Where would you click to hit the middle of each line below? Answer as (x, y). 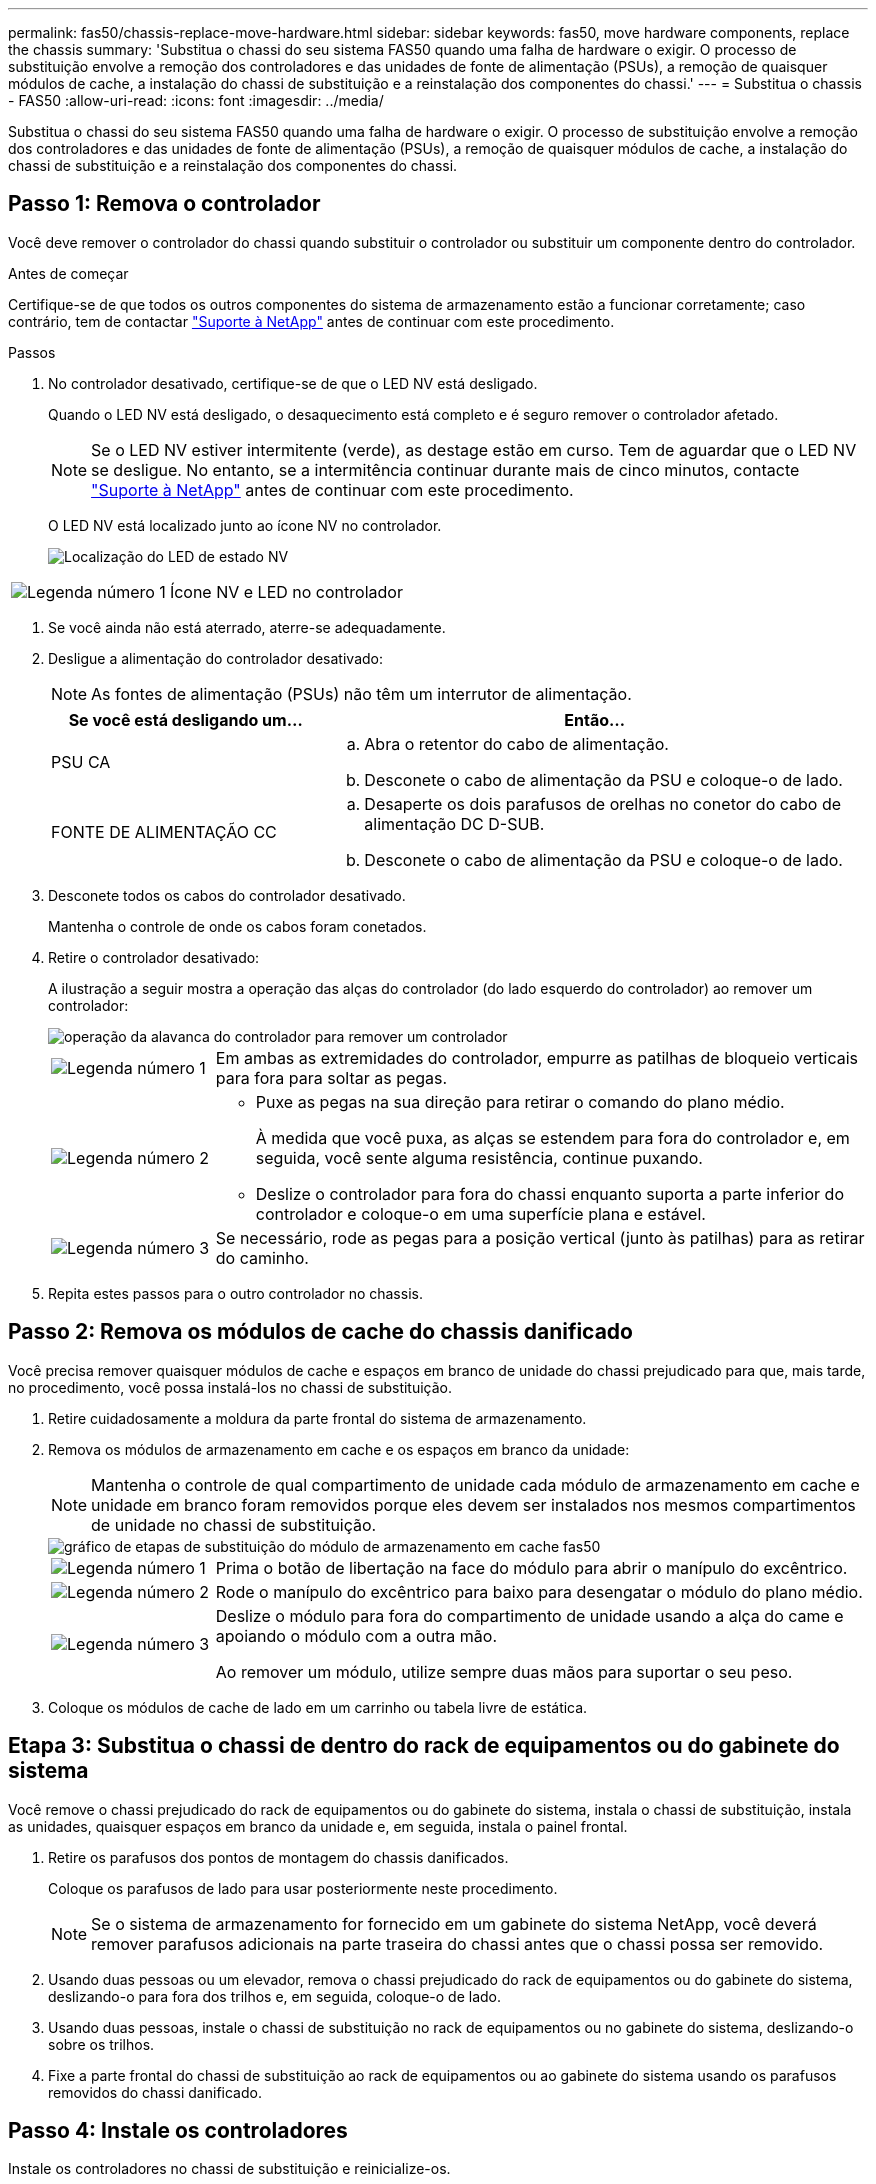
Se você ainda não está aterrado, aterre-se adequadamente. (247, 627)
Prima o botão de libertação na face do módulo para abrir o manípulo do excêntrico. (531, 1567)
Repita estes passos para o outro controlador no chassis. (235, 1293)
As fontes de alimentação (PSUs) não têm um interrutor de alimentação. (361, 693)
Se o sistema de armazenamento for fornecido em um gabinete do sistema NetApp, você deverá (454, 1923)
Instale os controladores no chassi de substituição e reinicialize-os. (229, 2169)
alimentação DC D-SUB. (454, 823)
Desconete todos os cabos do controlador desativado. (227, 895)
